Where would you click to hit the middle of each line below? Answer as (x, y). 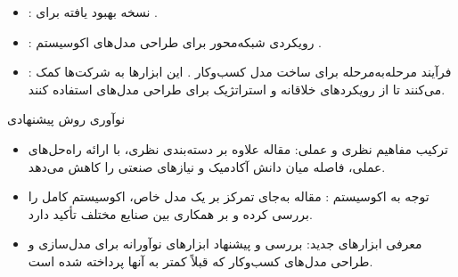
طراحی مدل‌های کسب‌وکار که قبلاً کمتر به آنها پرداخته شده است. (200, 261)
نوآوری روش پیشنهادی (66, 119)
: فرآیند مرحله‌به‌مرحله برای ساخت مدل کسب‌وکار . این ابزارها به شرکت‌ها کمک (240, 72)
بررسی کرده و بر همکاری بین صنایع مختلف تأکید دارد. (170, 213)
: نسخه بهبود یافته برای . (93, 12)
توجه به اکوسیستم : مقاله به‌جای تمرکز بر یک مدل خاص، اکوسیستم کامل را (229, 196)
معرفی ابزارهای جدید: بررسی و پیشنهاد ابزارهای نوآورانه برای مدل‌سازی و (225, 244)
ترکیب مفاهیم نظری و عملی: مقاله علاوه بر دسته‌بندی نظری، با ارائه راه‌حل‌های (238, 148)
